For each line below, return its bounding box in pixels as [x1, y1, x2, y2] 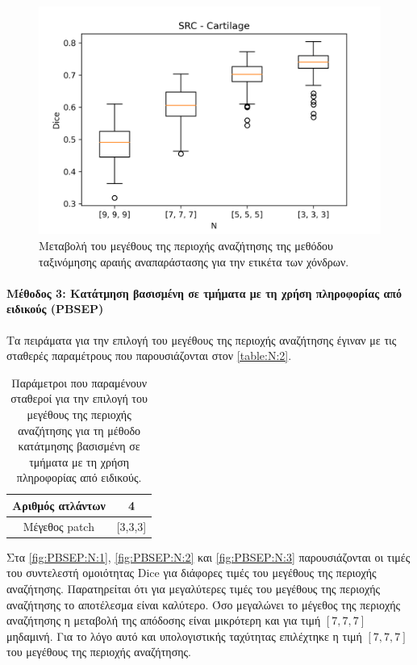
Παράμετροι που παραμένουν [11, 374, 148, 391]
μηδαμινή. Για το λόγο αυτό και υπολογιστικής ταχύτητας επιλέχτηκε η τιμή [6, 627, 362, 644]
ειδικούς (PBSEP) [6, 300, 104, 317]
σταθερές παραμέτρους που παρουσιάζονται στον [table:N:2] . [6, 347, 292, 364]
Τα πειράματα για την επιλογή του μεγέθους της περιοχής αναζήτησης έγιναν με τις [6, 331, 397, 348]
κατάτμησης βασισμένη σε [18, 437, 140, 454]
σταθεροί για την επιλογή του [10, 390, 148, 407]
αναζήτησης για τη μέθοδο [18, 421, 141, 438]
